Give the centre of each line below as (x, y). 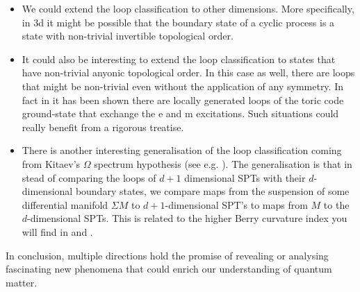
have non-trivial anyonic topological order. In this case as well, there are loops (188, 72)
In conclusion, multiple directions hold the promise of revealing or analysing (167, 255)
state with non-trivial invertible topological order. (128, 36)
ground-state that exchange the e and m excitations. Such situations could (180, 113)
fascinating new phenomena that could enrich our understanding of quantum (169, 269)
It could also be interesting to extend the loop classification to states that (179, 59)
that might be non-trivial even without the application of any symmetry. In (182, 86)
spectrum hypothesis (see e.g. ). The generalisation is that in (223, 163)
